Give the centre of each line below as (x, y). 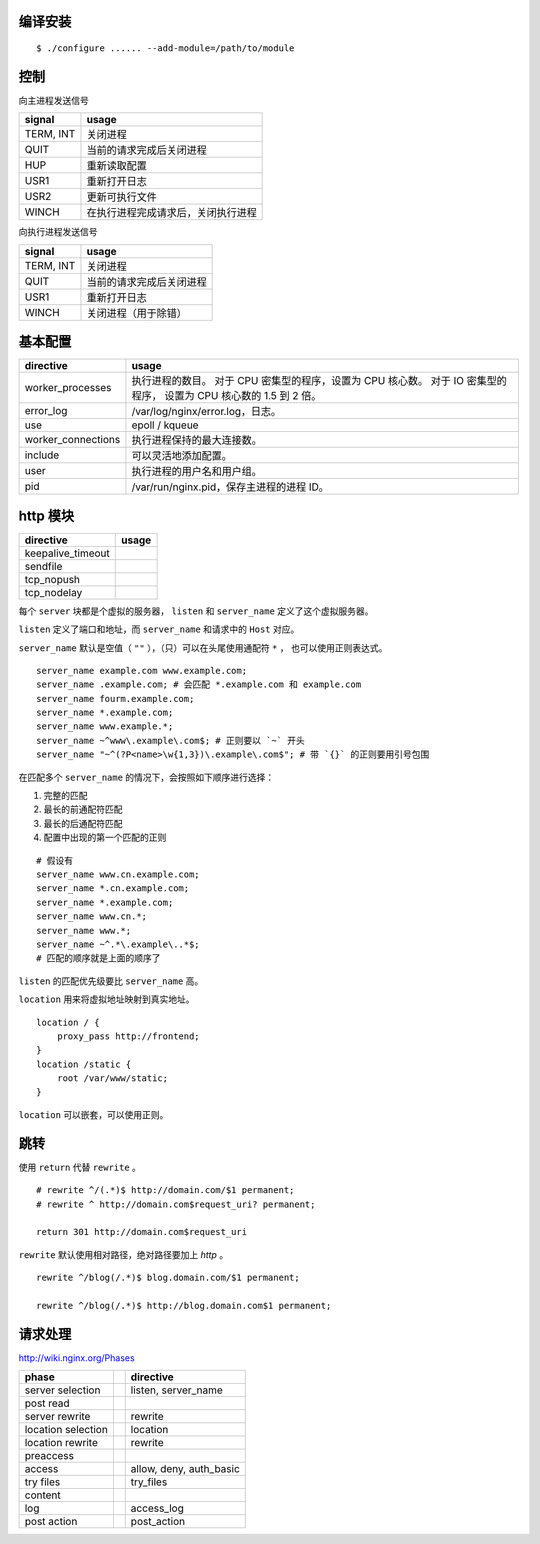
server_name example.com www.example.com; (142, 670)
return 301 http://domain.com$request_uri (142, 1232)
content (43, 1495)
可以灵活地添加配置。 (181, 456)
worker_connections (72, 440)
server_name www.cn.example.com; (118, 874)
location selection (66, 1430)
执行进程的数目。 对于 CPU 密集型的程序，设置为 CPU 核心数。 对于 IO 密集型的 (319, 381)
